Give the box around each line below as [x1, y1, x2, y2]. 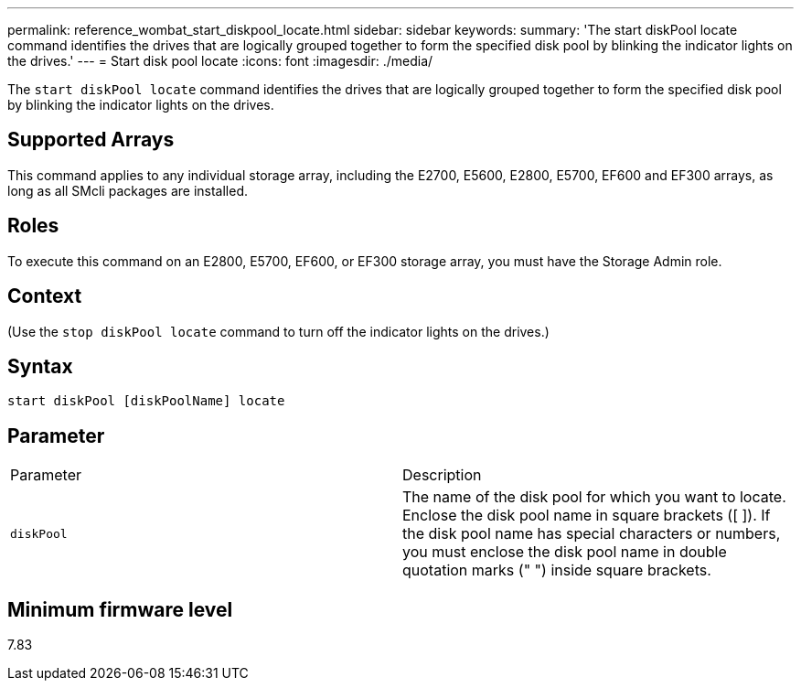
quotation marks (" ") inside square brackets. [402, 561, 711, 580]
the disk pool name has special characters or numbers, [402, 524, 781, 543]
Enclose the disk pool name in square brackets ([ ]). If [402, 506, 771, 525]
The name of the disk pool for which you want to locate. [402, 488, 786, 507]
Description [402, 466, 482, 485]
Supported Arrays [7, 128, 175, 152]
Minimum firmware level [7, 597, 233, 621]
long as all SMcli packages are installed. [7, 182, 248, 199]
